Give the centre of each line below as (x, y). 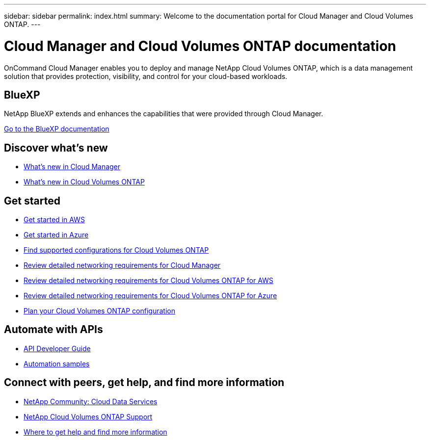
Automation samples (57, 363)
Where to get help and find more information (95, 432)
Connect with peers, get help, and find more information (144, 383)
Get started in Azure (56, 235)
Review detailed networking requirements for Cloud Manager (122, 265)
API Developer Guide (57, 348)
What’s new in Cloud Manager (72, 167)
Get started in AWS (54, 220)
